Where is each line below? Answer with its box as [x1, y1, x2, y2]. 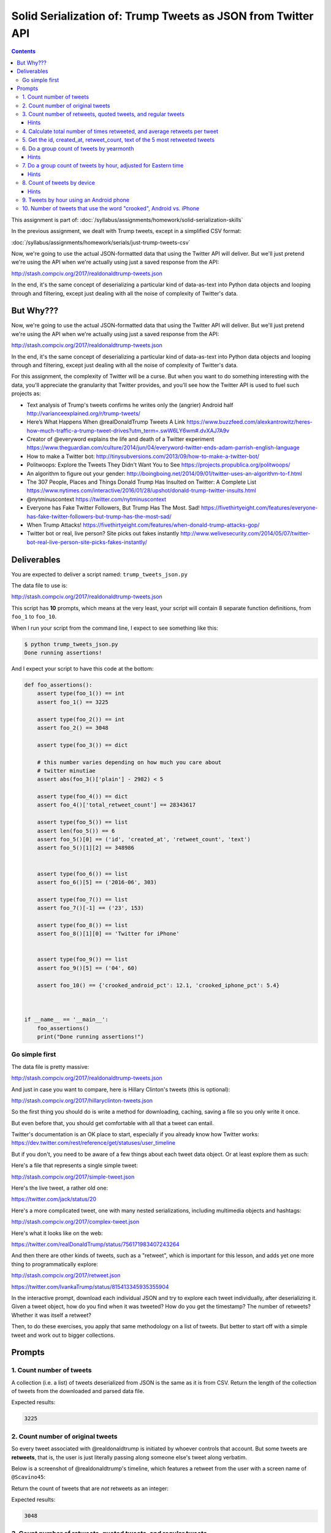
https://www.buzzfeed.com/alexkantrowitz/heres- [186, 418, 313, 426]
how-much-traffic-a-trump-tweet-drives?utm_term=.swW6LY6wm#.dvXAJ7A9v [26, 427, 230, 434]
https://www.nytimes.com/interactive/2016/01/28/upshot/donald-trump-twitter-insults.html [26, 487, 257, 494]
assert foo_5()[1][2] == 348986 [37, 844, 135, 852]
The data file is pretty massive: [11, 1063, 89, 1070]
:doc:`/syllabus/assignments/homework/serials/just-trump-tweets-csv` [11, 239, 191, 246]
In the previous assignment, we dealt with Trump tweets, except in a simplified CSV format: [11, 227, 242, 235]
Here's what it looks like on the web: [11, 1229, 104, 1237]
